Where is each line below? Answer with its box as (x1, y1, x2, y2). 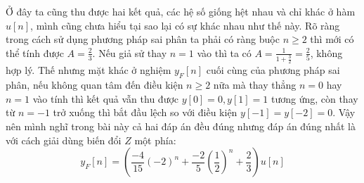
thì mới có (310, 32, 354, 46)
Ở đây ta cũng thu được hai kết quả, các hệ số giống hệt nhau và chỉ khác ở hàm (6, 4, 356, 18)
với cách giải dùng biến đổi (6, 132, 122, 147)
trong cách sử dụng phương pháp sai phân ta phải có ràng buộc (6, 32, 280, 46)
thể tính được (6, 45, 64, 60)
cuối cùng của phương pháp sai (206, 63, 340, 77)
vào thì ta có (197, 45, 252, 60)
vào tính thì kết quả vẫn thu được (32, 91, 179, 106)
